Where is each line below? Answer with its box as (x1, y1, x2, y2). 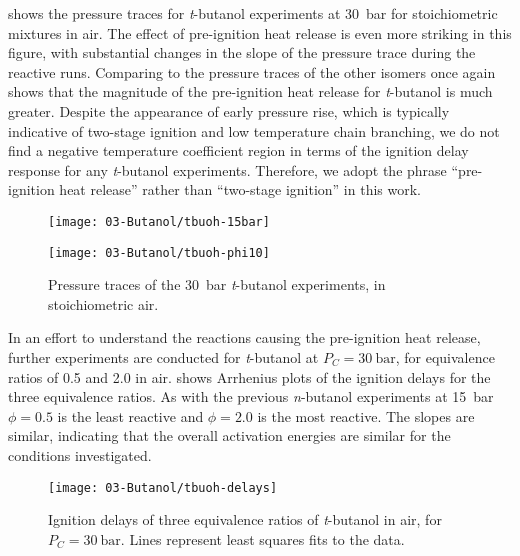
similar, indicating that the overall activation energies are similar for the (8, 425, 451, 446)
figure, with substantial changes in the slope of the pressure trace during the (8, 42, 476, 63)
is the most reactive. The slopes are (257, 405, 475, 426)
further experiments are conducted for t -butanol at (8, 347, 319, 368)
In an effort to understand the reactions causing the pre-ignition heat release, (8, 327, 481, 348)
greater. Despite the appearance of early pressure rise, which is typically (8, 100, 450, 121)
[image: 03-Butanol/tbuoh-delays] (48, 480, 278, 495)
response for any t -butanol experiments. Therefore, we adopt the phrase (8, 159, 447, 180)
